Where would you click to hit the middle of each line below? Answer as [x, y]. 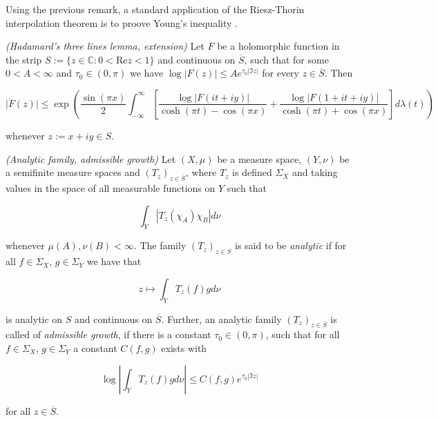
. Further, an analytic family [221, 319]
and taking [315, 172]
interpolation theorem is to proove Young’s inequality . [122, 22]
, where [201, 172]
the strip [24, 59]
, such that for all [303, 334]
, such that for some [286, 59]
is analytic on [34, 319]
